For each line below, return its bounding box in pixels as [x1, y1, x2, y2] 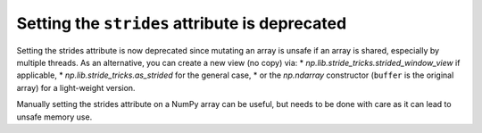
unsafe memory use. [16, 112, 93, 122]
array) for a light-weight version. [16, 82, 136, 93]
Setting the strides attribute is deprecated [16, 13, 347, 33]
